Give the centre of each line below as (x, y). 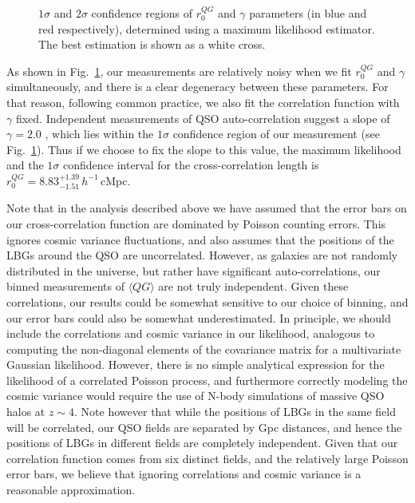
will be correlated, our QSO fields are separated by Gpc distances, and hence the (204, 427)
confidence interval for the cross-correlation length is (191, 165)
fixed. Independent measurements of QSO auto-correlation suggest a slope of (203, 118)
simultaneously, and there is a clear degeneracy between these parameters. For (198, 87)
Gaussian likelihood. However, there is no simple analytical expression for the (196, 364)
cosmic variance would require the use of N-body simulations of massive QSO (196, 396)
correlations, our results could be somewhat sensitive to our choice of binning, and (207, 301)
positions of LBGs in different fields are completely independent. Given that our (202, 443)
